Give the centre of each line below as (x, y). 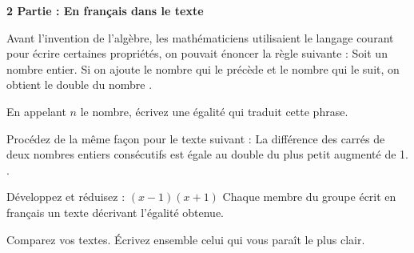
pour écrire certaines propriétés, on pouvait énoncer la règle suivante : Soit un (197, 53)
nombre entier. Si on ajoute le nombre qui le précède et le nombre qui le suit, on (203, 68)
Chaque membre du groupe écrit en (309, 197)
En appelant (36, 111)
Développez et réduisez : (66, 197)
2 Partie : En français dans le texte (105, 10)
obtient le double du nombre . (80, 84)
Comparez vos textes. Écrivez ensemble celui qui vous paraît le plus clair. (186, 239)
